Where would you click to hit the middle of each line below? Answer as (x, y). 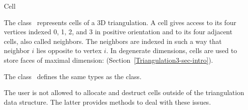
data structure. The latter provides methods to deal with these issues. (108, 102)
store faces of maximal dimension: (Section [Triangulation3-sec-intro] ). (108, 60)
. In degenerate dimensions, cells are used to (172, 50)
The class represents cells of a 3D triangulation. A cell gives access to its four (120, 22)
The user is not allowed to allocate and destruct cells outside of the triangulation (124, 92)
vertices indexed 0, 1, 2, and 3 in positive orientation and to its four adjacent (118, 32)
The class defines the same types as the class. (73, 76)
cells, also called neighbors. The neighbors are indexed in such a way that (113, 41)
